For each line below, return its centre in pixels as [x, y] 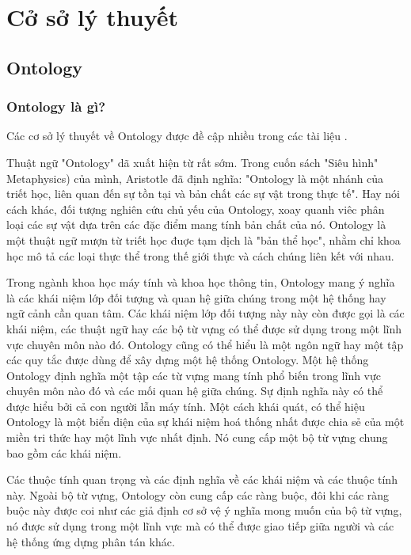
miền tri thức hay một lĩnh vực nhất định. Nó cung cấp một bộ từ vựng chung [197, 437]
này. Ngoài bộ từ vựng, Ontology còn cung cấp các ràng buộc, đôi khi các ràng [198, 494]
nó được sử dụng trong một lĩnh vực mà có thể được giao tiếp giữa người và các [200, 526]
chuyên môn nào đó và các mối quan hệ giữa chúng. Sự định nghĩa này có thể [195, 391]
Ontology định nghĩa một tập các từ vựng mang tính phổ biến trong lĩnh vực [194, 375]
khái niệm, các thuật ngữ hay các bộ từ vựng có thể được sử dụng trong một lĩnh [204, 328]
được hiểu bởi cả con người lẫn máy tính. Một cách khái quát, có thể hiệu [186, 406]
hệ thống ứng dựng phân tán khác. [91, 541]
